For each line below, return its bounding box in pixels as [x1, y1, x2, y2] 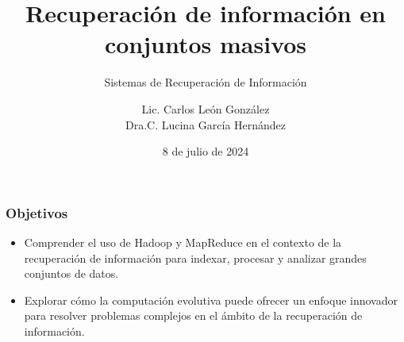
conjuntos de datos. [24, 265, 119, 282]
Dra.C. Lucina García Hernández [125, 116, 287, 133]
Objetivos [6, 202, 68, 222]
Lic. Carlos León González [141, 100, 270, 117]
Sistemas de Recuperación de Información [104, 74, 307, 90]
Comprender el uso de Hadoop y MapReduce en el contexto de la [24, 233, 342, 250]
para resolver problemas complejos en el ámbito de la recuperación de [24, 307, 363, 324]
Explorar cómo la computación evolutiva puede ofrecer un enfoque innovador [24, 291, 398, 308]
